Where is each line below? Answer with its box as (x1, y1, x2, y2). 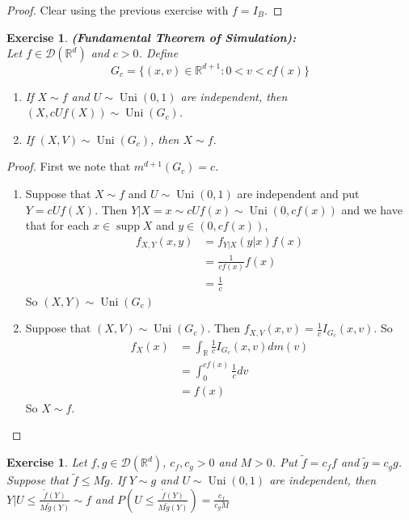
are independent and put (237, 185, 360, 202)
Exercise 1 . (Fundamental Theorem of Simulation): (6, 28, 297, 45)
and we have (341, 201, 403, 218)
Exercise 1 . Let (6, 454, 87, 471)
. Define (138, 44, 179, 61)
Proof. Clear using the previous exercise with (6, 2, 229, 18)
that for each (25, 217, 90, 234)
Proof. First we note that (6, 158, 131, 175)
